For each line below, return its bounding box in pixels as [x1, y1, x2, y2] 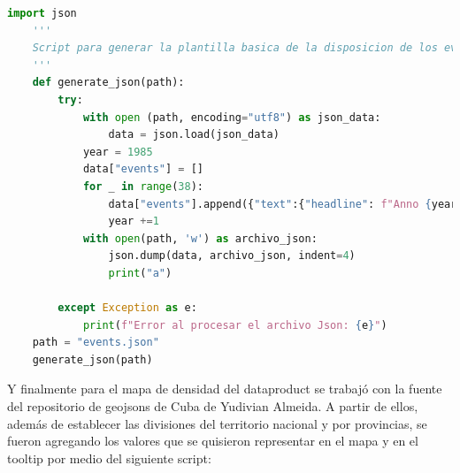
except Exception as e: [57, 301, 197, 315]
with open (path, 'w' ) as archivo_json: [82, 232, 318, 245]
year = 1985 [82, 145, 153, 158]
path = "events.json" [32, 336, 159, 349]
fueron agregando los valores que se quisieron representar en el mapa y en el [7, 431, 418, 450]
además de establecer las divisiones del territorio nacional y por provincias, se [7, 414, 427, 432]
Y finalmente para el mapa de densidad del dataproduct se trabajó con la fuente [7, 379, 442, 398]
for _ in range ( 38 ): [82, 179, 203, 193]
